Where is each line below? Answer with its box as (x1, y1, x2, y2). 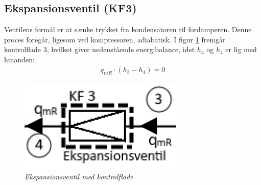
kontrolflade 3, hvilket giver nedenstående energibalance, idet (4, 44, 195, 55)
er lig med (225, 44, 257, 55)
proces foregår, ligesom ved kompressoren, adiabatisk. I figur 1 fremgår (4, 34, 226, 44)
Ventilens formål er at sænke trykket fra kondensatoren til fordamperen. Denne (4, 24, 252, 35)
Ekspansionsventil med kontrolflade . (25, 171, 135, 182)
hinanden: (4, 54, 35, 64)
